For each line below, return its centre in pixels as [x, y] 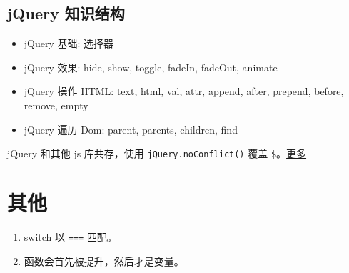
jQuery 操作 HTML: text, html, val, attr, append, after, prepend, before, [184, 91]
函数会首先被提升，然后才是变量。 [104, 260]
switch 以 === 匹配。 [70, 236]
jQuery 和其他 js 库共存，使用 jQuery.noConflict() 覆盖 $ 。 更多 [157, 153]
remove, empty [56, 105]
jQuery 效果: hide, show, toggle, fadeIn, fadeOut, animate [151, 67]
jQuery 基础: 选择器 [69, 43]
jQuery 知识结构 [66, 13]
